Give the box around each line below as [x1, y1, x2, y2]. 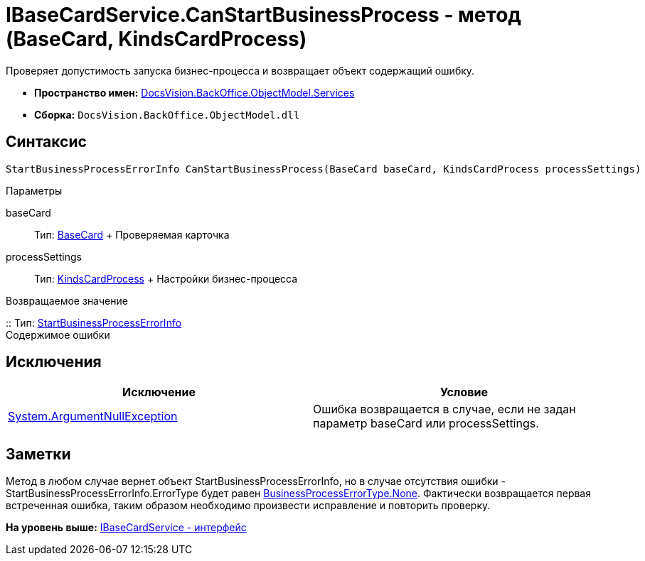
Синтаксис [6, 133, 87, 151]
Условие [440, 385, 488, 400]
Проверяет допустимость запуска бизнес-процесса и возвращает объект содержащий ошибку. [6, 64, 475, 77]
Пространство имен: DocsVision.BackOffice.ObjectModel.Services [34, 86, 355, 99]
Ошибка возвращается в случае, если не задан [313, 402, 576, 417]
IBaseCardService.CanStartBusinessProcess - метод [6, 3, 521, 27]
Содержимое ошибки [6, 328, 110, 341]
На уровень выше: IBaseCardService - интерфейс [6, 521, 247, 534]
